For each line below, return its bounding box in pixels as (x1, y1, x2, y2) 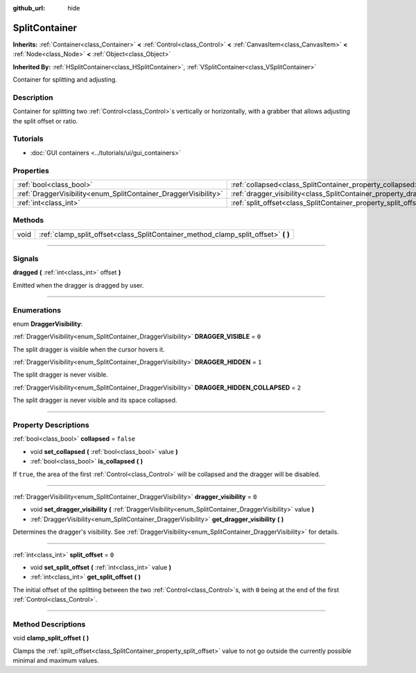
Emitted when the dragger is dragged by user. (12, 281, 144, 289)
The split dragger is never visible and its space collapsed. (12, 396, 177, 405)
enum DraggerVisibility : (12, 320, 83, 328)
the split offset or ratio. (12, 116, 78, 125)
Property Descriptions (12, 420, 89, 430)
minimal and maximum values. (12, 656, 100, 665)
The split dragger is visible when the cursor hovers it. (12, 345, 166, 353)
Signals (12, 254, 39, 263)
